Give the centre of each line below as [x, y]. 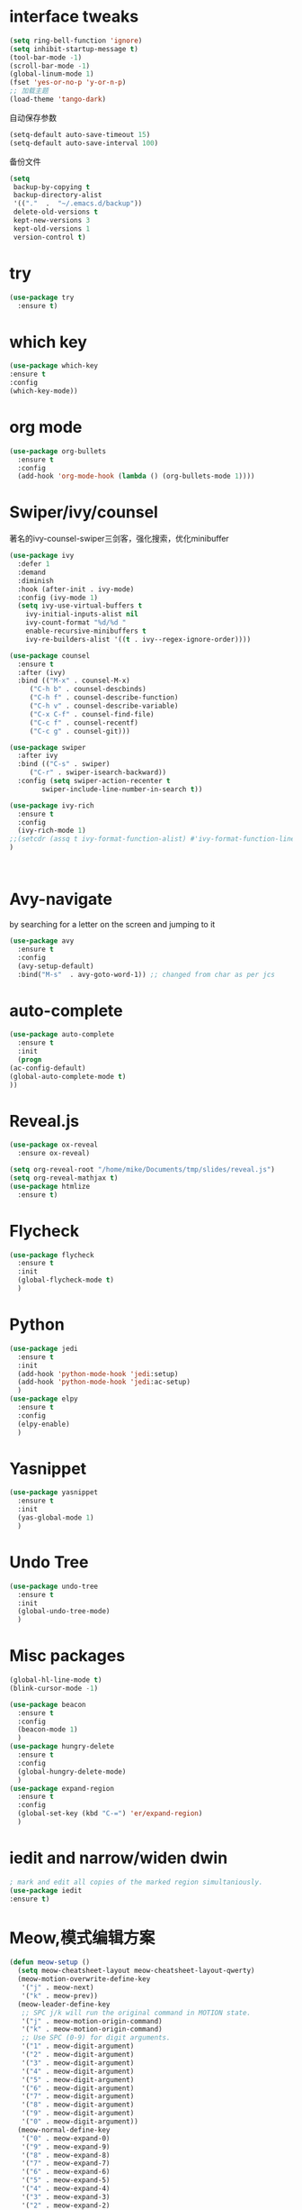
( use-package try [42, 297]
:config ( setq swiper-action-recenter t [94, 781]
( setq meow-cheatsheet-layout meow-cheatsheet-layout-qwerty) [136, 1971]
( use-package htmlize [50, 1186]
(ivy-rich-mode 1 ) [52, 831]
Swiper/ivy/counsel [84, 512]
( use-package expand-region [62, 1788]
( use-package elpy [44, 1399]
